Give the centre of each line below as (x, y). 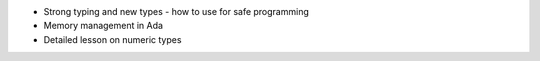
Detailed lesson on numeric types (112, 39)
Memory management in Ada (103, 26)
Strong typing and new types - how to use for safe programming (176, 11)
